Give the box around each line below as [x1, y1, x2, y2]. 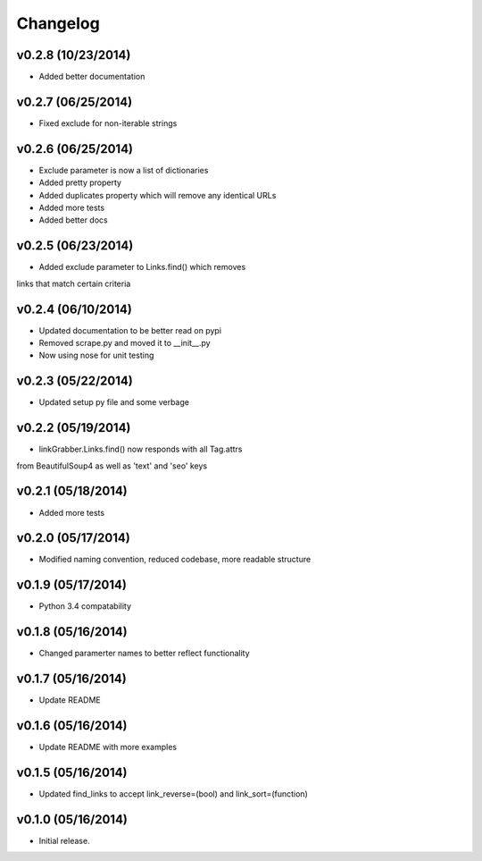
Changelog [16, 13, 100, 33]
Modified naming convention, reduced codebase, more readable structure [38, 554, 312, 565]
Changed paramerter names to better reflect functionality [38, 648, 250, 659]
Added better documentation [38, 72, 145, 82]
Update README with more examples [38, 742, 178, 753]
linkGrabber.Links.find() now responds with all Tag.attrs [38, 443, 243, 455]
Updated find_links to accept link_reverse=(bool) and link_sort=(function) [38, 788, 308, 799]
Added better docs [38, 215, 108, 225]
